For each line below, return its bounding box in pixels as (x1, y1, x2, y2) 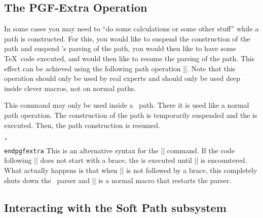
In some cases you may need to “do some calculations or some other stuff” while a (4, 23, 259, 34)
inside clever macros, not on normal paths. (4, 82, 136, 93)
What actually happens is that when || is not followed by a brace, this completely (4, 165, 257, 176)
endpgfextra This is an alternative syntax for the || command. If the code (4, 145, 235, 155)
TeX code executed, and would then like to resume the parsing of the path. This (4, 53, 255, 63)
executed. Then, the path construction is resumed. (4, 119, 160, 130)
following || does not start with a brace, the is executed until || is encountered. (4, 155, 247, 165)
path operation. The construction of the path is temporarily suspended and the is (4, 109, 257, 120)
